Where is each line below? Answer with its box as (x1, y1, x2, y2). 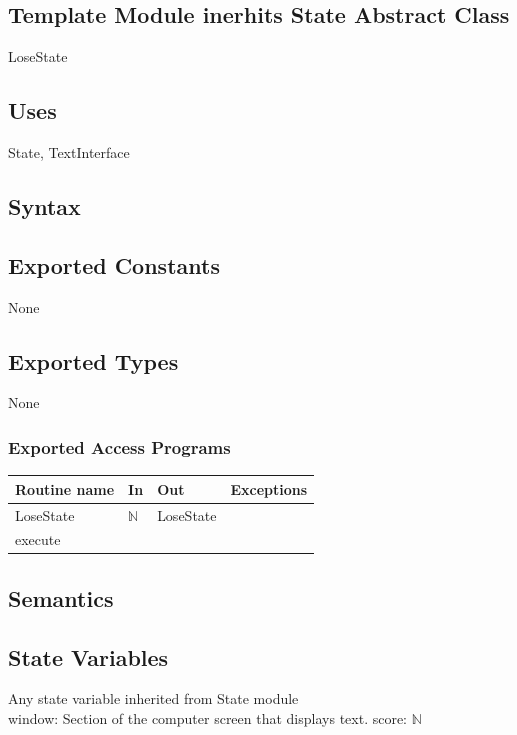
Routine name (15, 478, 115, 499)
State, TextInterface (8, 142, 130, 162)
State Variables (8, 641, 169, 672)
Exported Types (8, 345, 179, 376)
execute (15, 529, 61, 550)
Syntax (8, 190, 81, 221)
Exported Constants (8, 249, 220, 280)
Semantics (8, 582, 114, 613)
